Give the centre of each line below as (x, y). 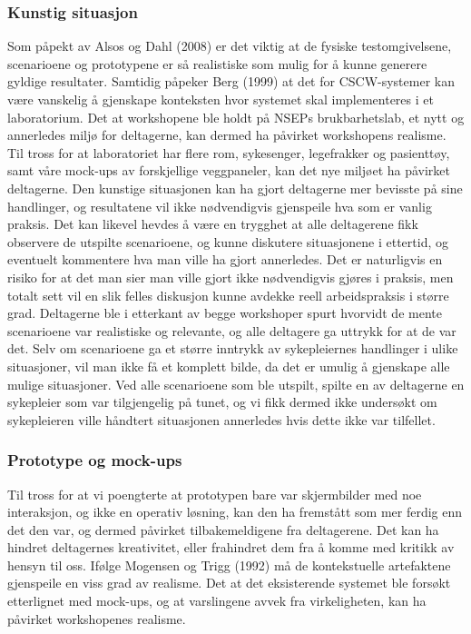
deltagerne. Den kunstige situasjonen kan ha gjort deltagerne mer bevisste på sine (235, 188)
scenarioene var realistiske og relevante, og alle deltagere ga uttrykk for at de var (232, 330)
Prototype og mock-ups (95, 460)
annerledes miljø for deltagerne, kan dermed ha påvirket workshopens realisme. (227, 135)
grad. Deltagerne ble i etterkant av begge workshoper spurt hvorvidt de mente (225, 313)
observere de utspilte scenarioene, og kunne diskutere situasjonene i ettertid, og (228, 241)
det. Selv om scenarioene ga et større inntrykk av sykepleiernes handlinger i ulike (233, 348)
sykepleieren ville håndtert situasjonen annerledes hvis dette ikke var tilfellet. (221, 419)
